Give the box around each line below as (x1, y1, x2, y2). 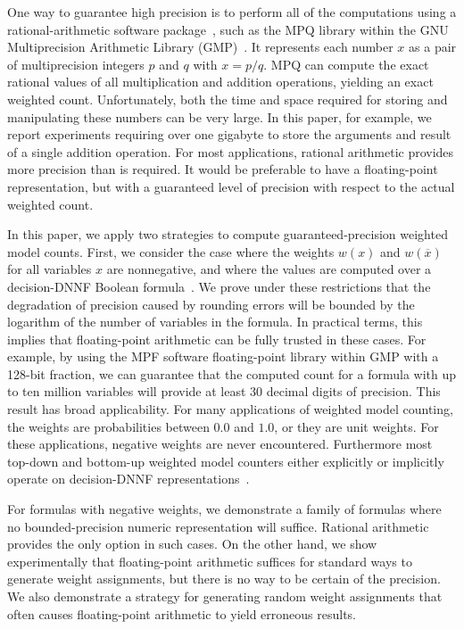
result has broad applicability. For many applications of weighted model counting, (7, 400, 453, 418)
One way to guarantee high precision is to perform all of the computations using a (7, 3, 457, 21)
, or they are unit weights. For (274, 417, 439, 435)
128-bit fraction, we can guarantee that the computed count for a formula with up (7, 364, 457, 383)
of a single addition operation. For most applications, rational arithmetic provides (7, 142, 454, 161)
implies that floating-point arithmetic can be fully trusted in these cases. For (7, 329, 427, 348)
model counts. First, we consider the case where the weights (7, 242, 335, 261)
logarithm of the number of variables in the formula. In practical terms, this (7, 312, 423, 331)
